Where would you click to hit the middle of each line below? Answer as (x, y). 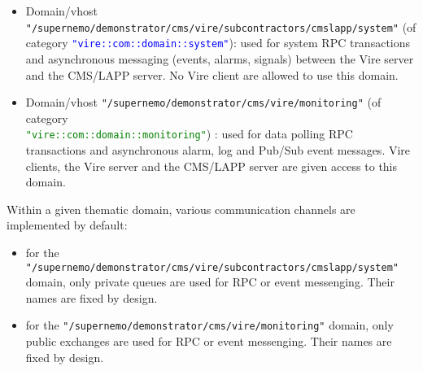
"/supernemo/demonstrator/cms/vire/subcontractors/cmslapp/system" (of (221, 26)
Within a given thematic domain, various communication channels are (181, 209)
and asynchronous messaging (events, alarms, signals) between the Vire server (220, 58)
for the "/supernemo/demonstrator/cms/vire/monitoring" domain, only (209, 325)
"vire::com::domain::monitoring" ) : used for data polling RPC (189, 134)
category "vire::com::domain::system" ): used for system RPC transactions (218, 43)
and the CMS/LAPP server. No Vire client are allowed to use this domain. (212, 74)
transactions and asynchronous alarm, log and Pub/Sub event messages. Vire (218, 150)
